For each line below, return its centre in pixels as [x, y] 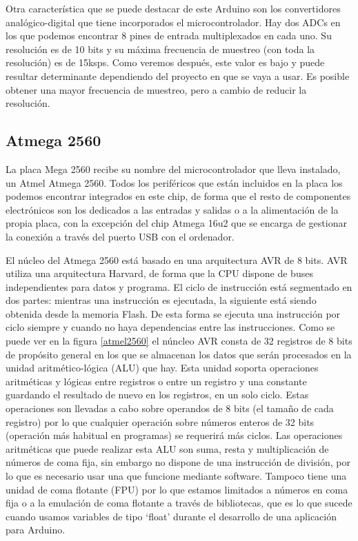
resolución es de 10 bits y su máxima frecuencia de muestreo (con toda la [160, 49]
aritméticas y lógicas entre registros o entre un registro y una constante [156, 381]
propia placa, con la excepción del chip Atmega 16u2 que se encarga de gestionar [176, 223]
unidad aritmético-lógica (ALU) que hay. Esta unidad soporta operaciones [162, 368]
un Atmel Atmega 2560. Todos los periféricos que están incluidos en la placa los [174, 182]
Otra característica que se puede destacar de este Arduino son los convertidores [173, 8]
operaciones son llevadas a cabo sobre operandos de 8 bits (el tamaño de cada [170, 408]
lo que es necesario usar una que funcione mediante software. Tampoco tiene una [176, 476]
